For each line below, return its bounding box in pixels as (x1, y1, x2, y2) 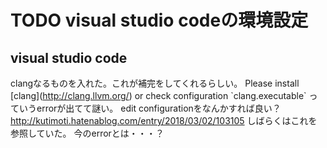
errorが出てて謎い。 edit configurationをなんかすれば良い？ (36, 102, 282, 114)
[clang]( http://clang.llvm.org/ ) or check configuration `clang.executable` (10, 90, 307, 101)
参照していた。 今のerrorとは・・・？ (10, 127, 165, 139)
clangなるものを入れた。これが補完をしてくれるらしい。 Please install (10, 77, 300, 89)
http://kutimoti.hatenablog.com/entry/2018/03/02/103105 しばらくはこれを (10, 115, 318, 126)
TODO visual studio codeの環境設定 (10, 9, 309, 32)
